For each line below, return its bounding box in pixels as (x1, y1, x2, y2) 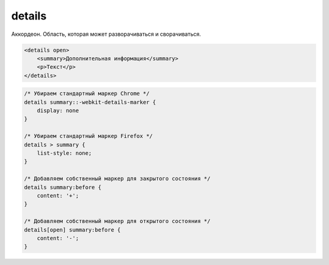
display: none (37, 107, 79, 114)
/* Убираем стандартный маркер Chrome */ (24, 90, 150, 97)
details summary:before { (24, 184, 102, 191)
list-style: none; (37, 150, 92, 157)
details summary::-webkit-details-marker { (24, 98, 157, 106)
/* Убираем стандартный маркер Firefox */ (24, 132, 153, 140)
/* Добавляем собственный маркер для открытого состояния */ (24, 218, 211, 225)
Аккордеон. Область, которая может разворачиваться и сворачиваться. (11, 30, 201, 38)
